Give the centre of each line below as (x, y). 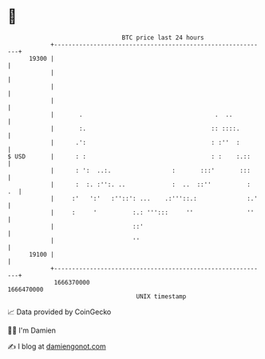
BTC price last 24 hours (163, 38)
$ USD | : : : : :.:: (129, 156)
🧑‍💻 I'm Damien (32, 330)
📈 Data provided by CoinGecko (59, 312)
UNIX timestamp (161, 296)
